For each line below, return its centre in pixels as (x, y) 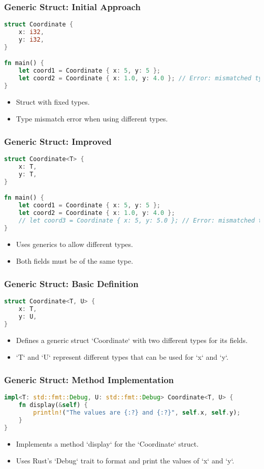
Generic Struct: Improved (58, 141)
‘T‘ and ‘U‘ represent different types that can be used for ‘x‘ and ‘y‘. (122, 357)
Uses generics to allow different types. (74, 244)
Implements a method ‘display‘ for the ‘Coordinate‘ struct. (107, 443)
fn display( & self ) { (53, 405)
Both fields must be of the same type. (75, 261)
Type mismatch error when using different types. (92, 119)
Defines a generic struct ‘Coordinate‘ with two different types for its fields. (132, 340)
